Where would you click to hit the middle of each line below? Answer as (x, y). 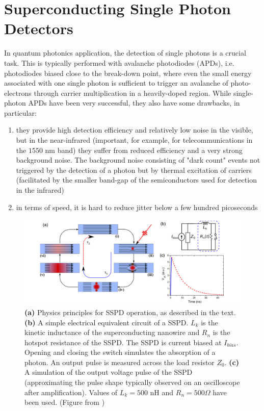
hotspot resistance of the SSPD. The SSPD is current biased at (123, 342)
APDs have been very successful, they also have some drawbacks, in (134, 103)
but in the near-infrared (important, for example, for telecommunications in (134, 140)
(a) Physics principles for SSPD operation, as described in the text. (130, 312)
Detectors (39, 28)
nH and (162, 392)
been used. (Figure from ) (65, 402)
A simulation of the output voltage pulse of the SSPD (109, 372)
